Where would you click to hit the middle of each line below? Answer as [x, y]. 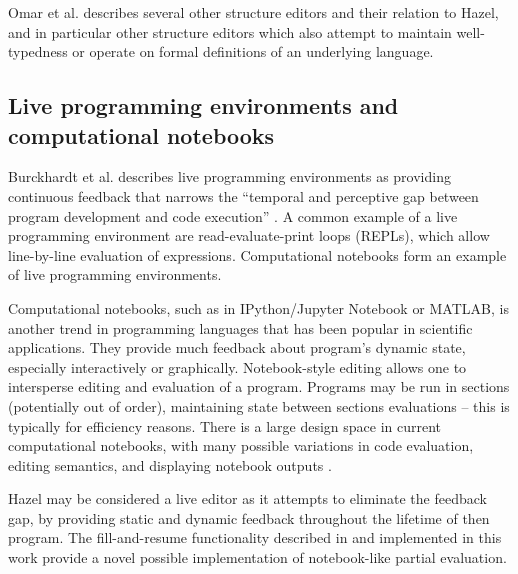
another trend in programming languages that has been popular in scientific [240, 327]
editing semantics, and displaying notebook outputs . [170, 464]
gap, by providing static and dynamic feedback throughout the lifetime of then [249, 517]
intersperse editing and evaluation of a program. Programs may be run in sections [259, 386]
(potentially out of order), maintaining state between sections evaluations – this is [259, 405]
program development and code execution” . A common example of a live [233, 215]
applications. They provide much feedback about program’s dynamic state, [237, 347]
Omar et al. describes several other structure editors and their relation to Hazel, [253, 12]
